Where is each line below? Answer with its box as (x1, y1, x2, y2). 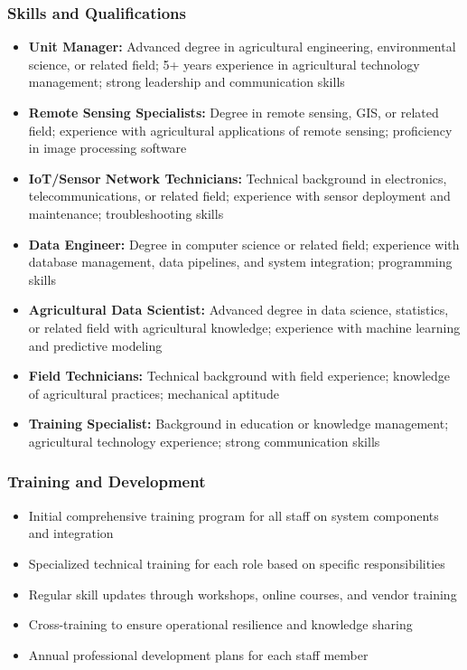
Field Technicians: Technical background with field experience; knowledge (28, 366, 451, 385)
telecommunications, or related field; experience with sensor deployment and (28, 186, 451, 205)
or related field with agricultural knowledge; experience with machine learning (28, 317, 461, 336)
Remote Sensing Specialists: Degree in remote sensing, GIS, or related (28, 103, 439, 121)
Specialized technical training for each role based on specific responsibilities (28, 553, 445, 572)
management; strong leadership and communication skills (28, 72, 345, 91)
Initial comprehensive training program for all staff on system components (28, 505, 439, 524)
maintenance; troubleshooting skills (28, 203, 224, 222)
